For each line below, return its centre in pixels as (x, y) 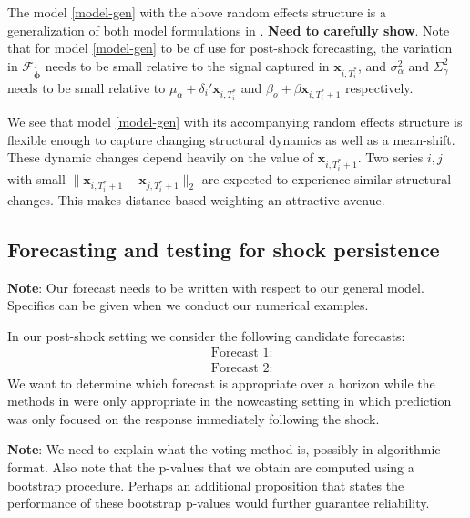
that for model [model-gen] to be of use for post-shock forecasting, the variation (230, 48)
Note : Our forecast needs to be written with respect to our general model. (216, 287)
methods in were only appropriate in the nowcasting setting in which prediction (230, 401)
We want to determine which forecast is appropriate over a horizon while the (221, 383)
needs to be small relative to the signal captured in (187, 65)
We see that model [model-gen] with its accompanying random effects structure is (235, 121)
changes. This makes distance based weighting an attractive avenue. (196, 199)
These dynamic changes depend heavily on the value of (161, 157)
